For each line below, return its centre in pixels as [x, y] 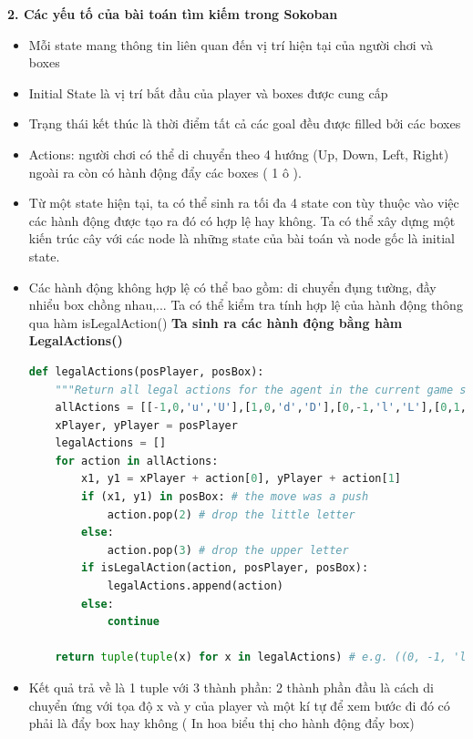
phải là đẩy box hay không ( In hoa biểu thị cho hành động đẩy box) [221, 723]
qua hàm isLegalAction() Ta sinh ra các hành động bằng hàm [216, 322]
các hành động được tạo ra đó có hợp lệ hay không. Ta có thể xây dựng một [242, 220]
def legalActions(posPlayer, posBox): [146, 371]
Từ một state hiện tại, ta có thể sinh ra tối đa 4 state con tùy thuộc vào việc [244, 203]
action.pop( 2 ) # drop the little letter [231, 514]
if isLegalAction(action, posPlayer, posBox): [225, 568]
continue [133, 622]
